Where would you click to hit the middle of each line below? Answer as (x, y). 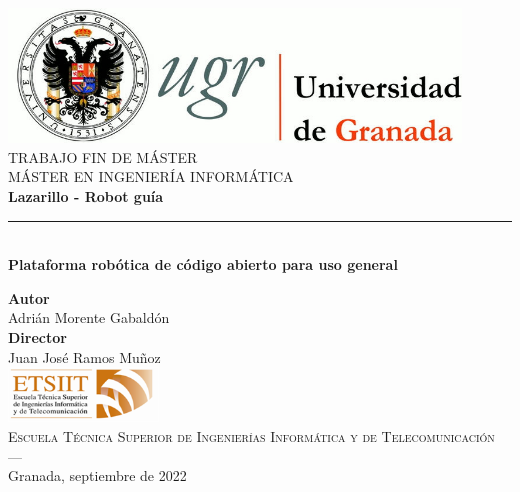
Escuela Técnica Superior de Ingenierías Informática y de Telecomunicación (251, 435)
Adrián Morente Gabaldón (89, 317)
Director (37, 336)
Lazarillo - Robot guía (86, 195)
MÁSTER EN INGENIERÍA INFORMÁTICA (151, 176)
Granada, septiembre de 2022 (97, 475)
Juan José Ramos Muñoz (84, 356)
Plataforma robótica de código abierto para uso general (203, 264)
